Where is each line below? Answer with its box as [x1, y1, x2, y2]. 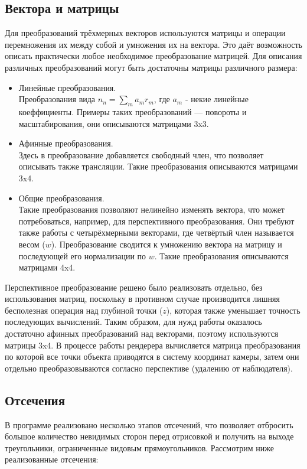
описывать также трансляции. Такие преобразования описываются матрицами [18, 160, 298, 172]
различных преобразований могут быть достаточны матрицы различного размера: [5, 61, 298, 73]
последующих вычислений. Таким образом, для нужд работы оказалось [5, 315, 262, 328]
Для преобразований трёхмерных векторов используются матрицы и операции [5, 27, 286, 39]
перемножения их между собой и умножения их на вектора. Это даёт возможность [5, 38, 302, 50]
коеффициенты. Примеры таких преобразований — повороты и [18, 105, 247, 118]
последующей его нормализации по [18, 249, 146, 262]
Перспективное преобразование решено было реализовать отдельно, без [5, 281, 263, 293]
